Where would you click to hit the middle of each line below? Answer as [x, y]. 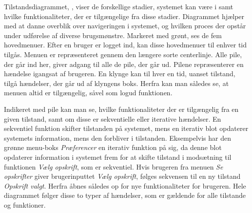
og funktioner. [25, 204]
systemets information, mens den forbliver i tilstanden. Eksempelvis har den [118, 138]
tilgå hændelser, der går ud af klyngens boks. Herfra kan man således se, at [116, 83]
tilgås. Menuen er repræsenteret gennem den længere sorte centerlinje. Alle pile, [123, 54]
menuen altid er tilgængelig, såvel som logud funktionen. [88, 93]
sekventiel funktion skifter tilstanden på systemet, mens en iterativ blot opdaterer [126, 128]
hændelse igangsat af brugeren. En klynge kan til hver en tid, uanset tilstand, [120, 74]
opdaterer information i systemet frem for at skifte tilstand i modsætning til [118, 157]
